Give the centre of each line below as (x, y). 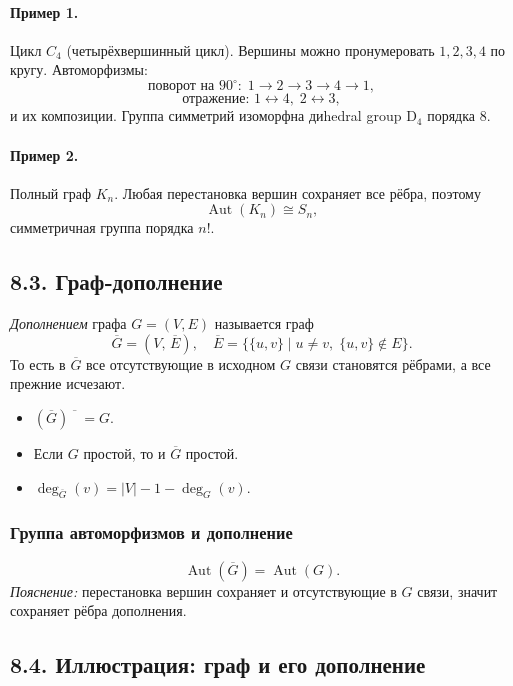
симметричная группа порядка (102, 227)
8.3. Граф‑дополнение (116, 281)
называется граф (264, 323)
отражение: (216, 99)
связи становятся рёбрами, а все (393, 363)
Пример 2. (44, 154)
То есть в (38, 363)
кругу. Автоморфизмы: (79, 69)
